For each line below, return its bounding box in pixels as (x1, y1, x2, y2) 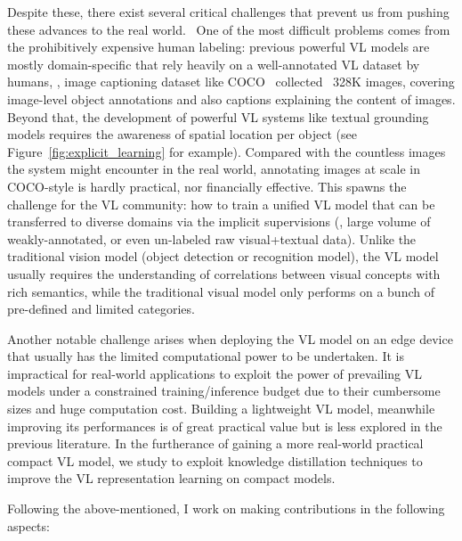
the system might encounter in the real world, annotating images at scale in (7, 160, 420, 178)
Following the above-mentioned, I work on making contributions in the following (7, 499, 445, 518)
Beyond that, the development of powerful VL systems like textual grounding (7, 107, 429, 126)
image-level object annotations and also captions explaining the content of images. (7, 89, 456, 108)
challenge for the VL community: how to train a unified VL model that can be (7, 194, 435, 213)
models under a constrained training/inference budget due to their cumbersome (7, 381, 441, 400)
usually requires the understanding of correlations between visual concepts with (7, 264, 441, 283)
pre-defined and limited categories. (7, 299, 195, 318)
